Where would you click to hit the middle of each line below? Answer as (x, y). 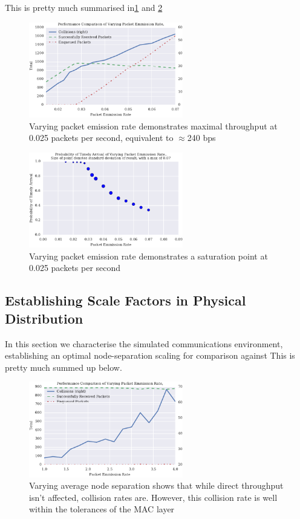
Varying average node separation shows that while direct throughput (156, 485)
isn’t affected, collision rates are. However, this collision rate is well (153, 497)
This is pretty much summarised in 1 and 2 (84, 7)
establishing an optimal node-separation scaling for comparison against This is (150, 355)
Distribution (44, 318)
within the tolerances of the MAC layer (102, 509)
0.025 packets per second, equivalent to (101, 138)
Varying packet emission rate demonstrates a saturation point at (148, 256)
